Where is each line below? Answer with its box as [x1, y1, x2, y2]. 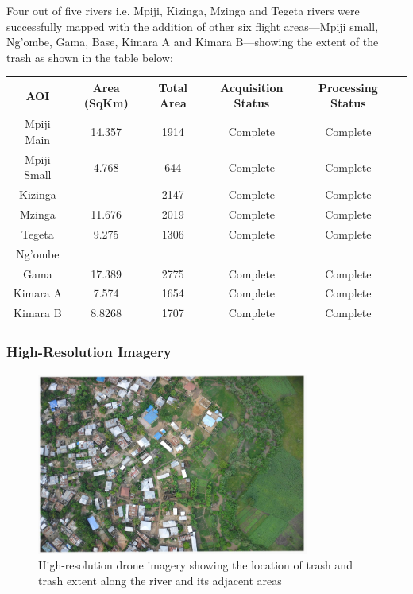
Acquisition [220, 79, 284, 95]
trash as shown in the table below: [6, 49, 173, 65]
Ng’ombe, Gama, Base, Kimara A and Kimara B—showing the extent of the [6, 33, 379, 50]
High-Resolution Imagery [6, 342, 172, 362]
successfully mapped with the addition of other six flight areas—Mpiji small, [6, 17, 379, 34]
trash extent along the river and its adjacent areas [38, 572, 282, 588]
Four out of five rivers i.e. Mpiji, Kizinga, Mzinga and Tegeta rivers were [6, 2, 360, 18]
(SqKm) [83, 95, 129, 111]
